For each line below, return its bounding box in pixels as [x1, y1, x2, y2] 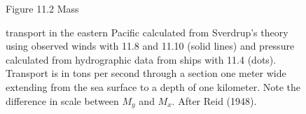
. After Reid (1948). [172, 93, 257, 108]
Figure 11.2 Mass [6, 1, 79, 15]
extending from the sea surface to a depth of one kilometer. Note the [6, 79, 301, 94]
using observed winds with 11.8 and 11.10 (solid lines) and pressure [6, 38, 295, 53]
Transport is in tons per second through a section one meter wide [6, 66, 286, 80]
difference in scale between [6, 93, 119, 108]
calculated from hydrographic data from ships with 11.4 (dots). [6, 52, 277, 66]
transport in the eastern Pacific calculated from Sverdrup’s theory [6, 24, 288, 39]
